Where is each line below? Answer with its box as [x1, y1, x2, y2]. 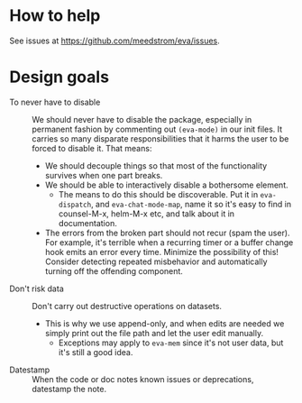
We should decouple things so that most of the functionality [44, 160, 268, 171]
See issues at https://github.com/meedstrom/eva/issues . [9, 35, 221, 46]
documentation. [58, 217, 117, 228]
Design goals [9, 67, 110, 87]
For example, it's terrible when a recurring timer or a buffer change [44, 236, 294, 248]
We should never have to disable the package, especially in [32, 114, 252, 124]
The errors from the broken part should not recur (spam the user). [44, 227, 290, 238]
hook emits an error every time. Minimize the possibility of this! [44, 246, 279, 257]
